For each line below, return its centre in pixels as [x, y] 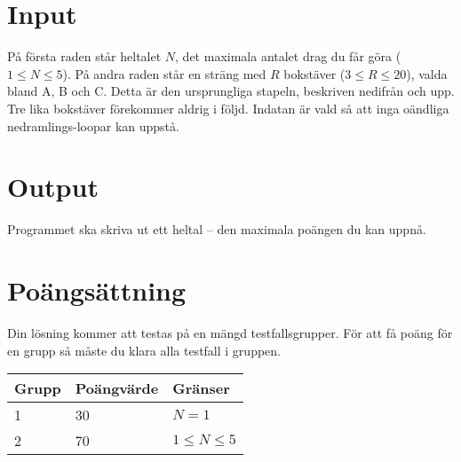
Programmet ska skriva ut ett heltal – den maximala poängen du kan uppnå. [217, 229]
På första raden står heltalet [84, 56]
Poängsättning [97, 290]
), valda [427, 73]
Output [53, 187]
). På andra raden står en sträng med [164, 73]
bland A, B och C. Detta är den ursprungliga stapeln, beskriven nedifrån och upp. [231, 91]
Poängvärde [117, 388]
